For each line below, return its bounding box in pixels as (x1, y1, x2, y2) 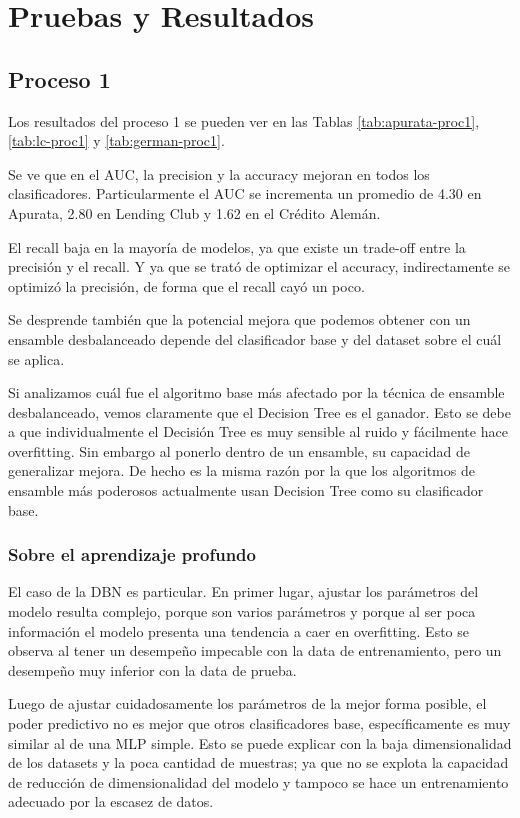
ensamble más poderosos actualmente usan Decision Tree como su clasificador (8, 480, 484, 501)
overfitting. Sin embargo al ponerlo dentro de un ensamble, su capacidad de (8, 440, 470, 461)
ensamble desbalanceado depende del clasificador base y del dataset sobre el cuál (8, 328, 502, 349)
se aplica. (8, 348, 65, 369)
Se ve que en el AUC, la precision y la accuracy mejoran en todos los (8, 163, 430, 184)
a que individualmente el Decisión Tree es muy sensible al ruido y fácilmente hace (8, 421, 508, 442)
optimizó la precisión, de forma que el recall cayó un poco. (8, 275, 365, 296)
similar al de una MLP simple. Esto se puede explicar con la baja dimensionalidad (8, 732, 512, 753)
